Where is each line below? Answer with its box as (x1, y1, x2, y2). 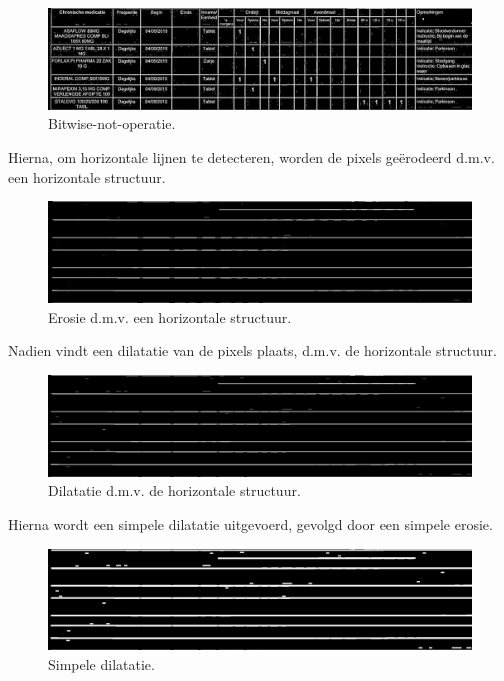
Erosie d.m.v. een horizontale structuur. (48, 306, 292, 327)
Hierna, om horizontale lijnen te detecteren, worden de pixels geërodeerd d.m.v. (8, 147, 495, 168)
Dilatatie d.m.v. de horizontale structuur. (48, 480, 301, 501)
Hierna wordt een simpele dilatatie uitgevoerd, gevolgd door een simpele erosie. (8, 513, 493, 534)
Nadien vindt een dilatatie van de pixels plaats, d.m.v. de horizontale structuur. (8, 340, 497, 361)
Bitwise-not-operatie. (48, 113, 176, 134)
